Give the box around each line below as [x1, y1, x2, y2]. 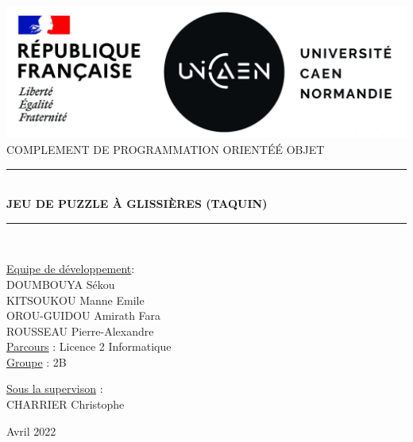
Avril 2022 [6, 422, 56, 439]
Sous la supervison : [6, 380, 103, 397]
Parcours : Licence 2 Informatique [6, 338, 172, 355]
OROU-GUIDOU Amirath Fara [6, 307, 161, 324]
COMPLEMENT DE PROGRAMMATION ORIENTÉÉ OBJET [6, 140, 325, 157]
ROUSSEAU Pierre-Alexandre [6, 322, 154, 339]
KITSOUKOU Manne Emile [6, 291, 145, 308]
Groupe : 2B [6, 353, 67, 370]
